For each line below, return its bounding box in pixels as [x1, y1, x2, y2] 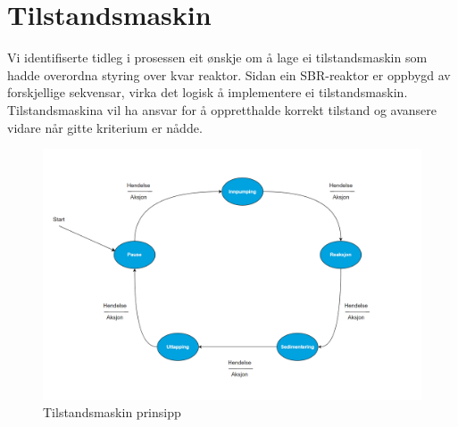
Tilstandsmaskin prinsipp [43, 403, 181, 422]
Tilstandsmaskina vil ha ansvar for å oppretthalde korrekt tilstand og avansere [7, 100, 437, 119]
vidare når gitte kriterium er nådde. [7, 118, 203, 136]
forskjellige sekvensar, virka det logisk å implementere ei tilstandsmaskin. [7, 83, 408, 102]
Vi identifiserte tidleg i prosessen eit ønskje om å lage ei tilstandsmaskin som [7, 48, 428, 67]
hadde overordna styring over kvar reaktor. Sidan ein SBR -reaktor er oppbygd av [7, 65, 451, 84]
